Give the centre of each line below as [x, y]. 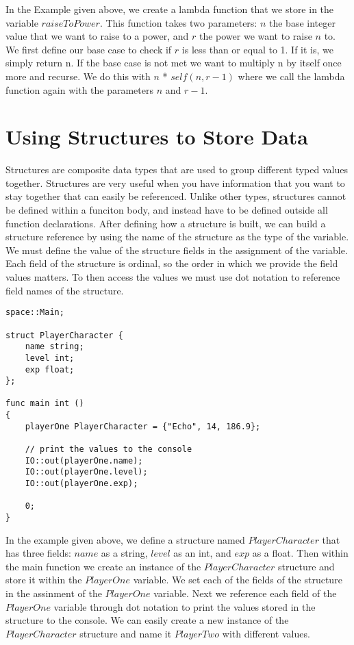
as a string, [124, 553]
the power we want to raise [255, 36]
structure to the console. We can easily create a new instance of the [147, 620]
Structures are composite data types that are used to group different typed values [177, 169]
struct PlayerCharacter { [64, 335]
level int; [50, 358]
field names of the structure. [65, 290]
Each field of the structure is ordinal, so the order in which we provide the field [172, 263]
